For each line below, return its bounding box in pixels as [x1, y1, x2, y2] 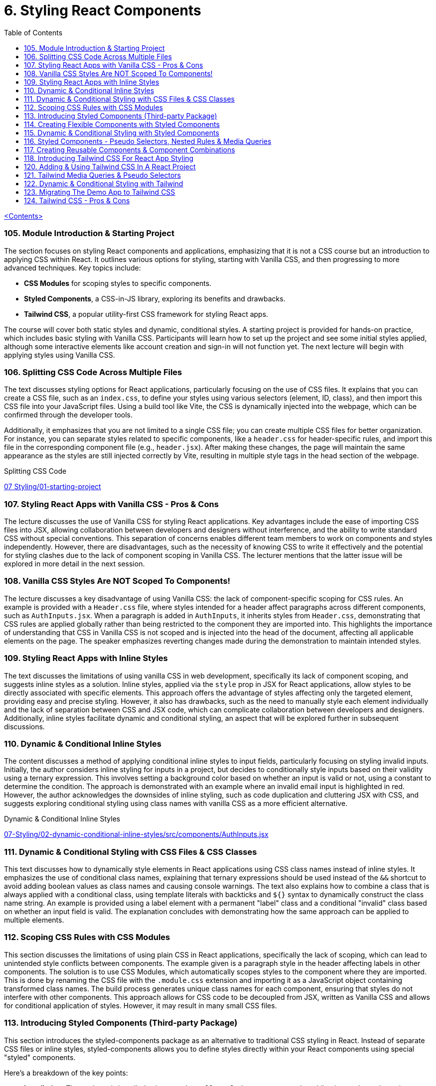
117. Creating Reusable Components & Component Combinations [24, 145, 235, 154]
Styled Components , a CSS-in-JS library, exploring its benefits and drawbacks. [24, 294, 286, 303]
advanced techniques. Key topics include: [4, 263, 141, 272]
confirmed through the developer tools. [4, 410, 133, 419]
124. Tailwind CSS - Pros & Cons [24, 196, 130, 205]
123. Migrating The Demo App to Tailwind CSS [24, 187, 175, 196]
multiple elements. [4, 916, 64, 924]
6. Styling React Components [4, 2, 201, 19]
